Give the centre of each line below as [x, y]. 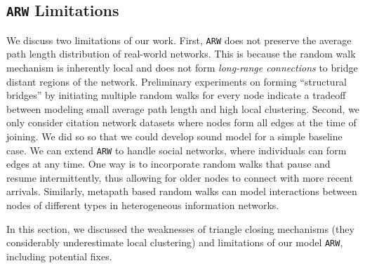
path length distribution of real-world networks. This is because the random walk [181, 54]
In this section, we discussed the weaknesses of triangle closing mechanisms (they [180, 228]
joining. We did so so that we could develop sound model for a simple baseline [174, 136]
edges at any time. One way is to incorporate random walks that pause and [168, 164]
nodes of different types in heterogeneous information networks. [143, 205]
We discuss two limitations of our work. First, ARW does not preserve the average [179, 40]
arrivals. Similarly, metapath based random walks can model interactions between [182, 191]
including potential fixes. [59, 256]
